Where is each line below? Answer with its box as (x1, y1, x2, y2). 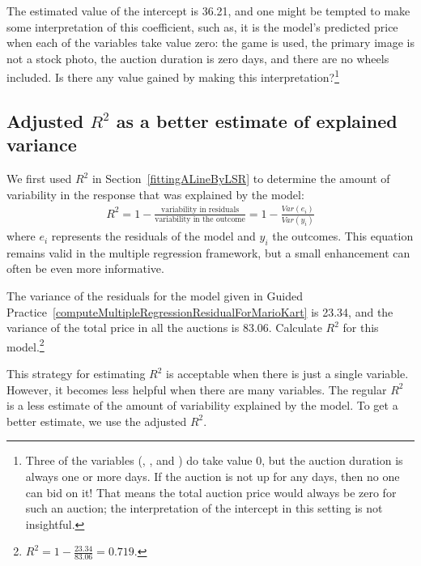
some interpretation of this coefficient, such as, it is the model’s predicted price (6, 18, 398, 35)
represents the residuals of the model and (51, 228, 256, 245)
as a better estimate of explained (116, 109, 398, 134)
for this (342, 319, 379, 336)
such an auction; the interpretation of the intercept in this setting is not (25, 500, 383, 517)
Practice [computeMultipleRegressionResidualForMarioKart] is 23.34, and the (6, 303, 393, 320)
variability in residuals (161, 206, 240, 215)
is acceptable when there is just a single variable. (166, 365, 409, 382)
